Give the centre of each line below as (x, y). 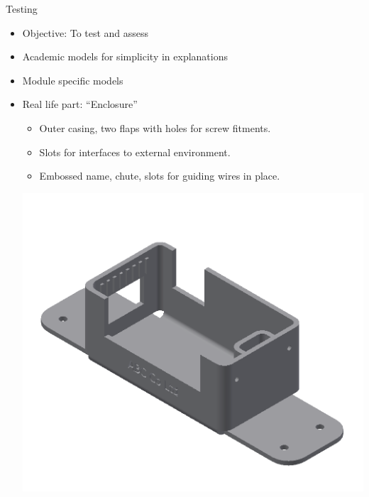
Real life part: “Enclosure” (80, 104)
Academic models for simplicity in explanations (125, 56)
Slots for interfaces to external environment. (135, 152)
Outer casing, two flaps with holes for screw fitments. (155, 127)
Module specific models (73, 80)
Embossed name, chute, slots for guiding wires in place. (160, 176)
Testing (22, 9)
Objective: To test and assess (86, 32)
